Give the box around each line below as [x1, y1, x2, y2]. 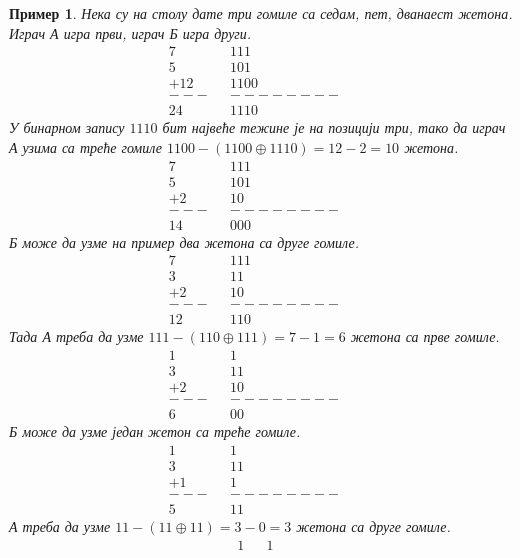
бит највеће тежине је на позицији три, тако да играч [162, 117, 506, 138]
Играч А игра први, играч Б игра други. [9, 22, 252, 43]
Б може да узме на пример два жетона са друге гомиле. [9, 231, 359, 252]
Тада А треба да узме [9, 326, 144, 347]
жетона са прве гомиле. [350, 326, 500, 347]
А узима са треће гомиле [9, 136, 162, 157]
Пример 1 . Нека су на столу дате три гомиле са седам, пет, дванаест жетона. [9, 3, 513, 23]
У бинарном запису [9, 117, 125, 138]
